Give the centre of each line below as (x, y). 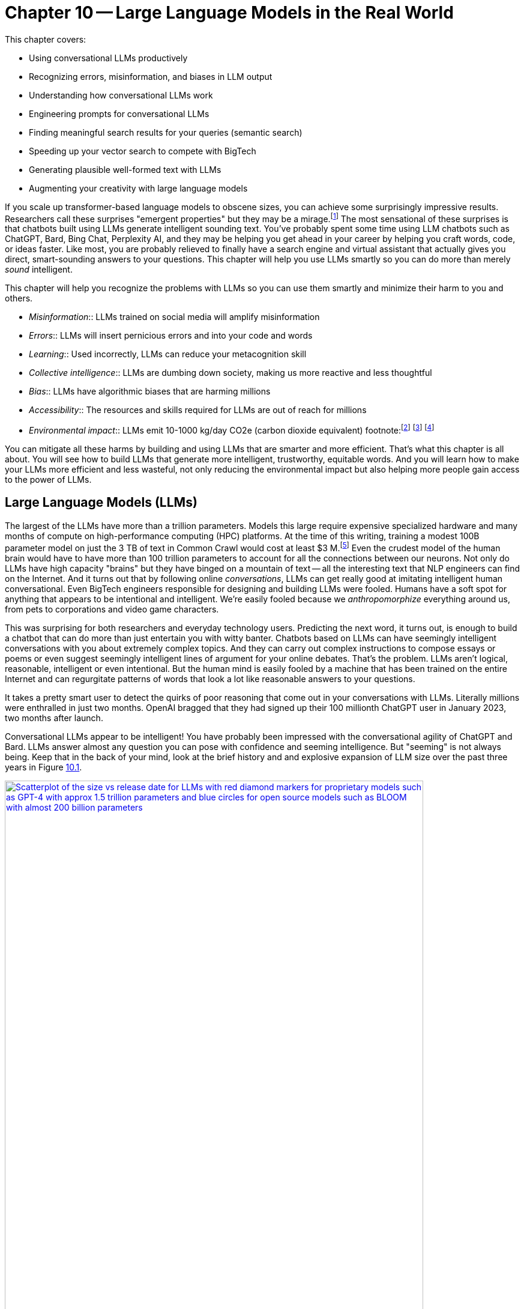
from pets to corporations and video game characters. (112, 609)
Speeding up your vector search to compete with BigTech (143, 151)
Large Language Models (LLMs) (101, 503)
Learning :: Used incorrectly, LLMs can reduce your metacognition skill (168, 354)
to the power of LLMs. (48, 480)
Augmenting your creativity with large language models (138, 188)
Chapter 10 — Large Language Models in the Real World (229, 13)
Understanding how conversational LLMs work (121, 95)
